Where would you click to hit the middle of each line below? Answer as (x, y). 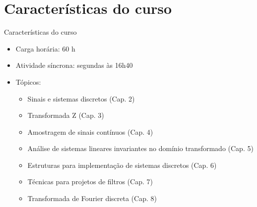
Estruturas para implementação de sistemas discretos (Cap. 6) (122, 165)
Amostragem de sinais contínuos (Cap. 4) (90, 131)
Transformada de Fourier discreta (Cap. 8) (92, 198)
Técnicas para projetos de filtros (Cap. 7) (90, 181)
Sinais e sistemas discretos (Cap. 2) (81, 98)
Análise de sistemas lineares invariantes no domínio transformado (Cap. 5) (140, 148)
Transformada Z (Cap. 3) (66, 115)
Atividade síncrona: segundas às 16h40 (74, 65)
